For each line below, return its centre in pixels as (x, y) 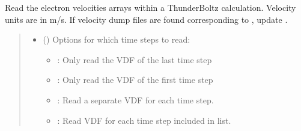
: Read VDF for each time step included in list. (144, 120)
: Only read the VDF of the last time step (135, 59)
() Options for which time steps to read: (117, 39)
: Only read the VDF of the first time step (135, 80)
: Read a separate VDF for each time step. (135, 99)
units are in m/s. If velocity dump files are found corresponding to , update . (146, 19)
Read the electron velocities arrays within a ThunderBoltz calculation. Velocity (150, 7)
